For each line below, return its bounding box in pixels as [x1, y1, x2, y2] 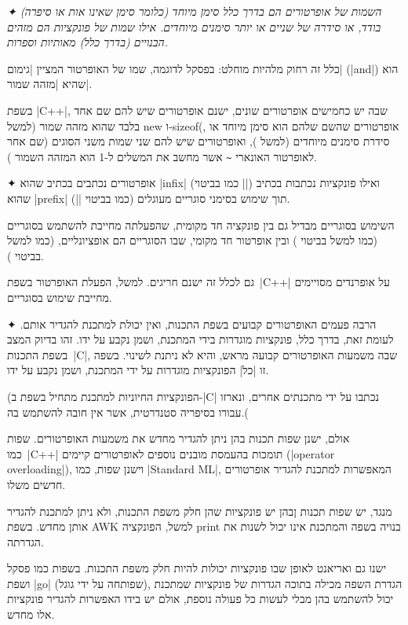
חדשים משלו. [7, 476, 66, 492]
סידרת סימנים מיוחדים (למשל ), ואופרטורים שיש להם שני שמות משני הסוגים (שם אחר [7, 133, 390, 149]
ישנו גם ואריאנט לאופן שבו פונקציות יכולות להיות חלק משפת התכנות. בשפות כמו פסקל [7, 560, 387, 576]
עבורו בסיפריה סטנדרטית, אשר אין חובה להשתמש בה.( [7, 403, 249, 420]
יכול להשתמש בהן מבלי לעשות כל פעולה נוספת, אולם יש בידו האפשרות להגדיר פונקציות [7, 590, 394, 607]
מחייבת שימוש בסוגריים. [7, 289, 112, 305]
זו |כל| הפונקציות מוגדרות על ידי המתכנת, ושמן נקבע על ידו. [7, 362, 269, 378]
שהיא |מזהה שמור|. [7, 75, 93, 92]
